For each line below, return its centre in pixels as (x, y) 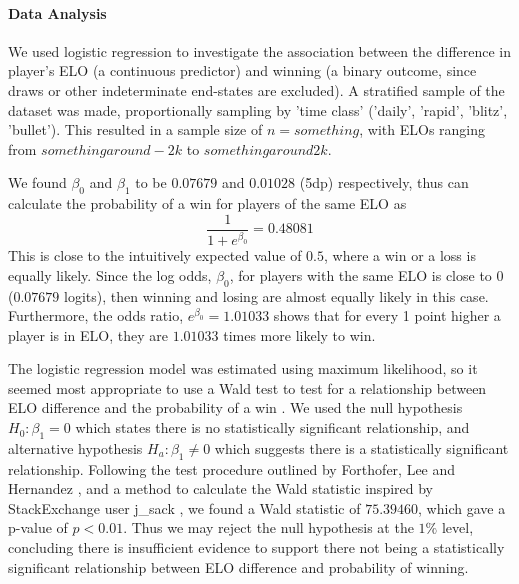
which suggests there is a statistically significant (361, 447)
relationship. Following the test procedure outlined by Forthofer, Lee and (232, 468)
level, (457, 527)
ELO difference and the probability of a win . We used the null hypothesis (235, 407)
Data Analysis (57, 12)
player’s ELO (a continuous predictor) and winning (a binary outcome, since (242, 70)
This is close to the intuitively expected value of (155, 255)
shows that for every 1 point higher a (387, 315)
